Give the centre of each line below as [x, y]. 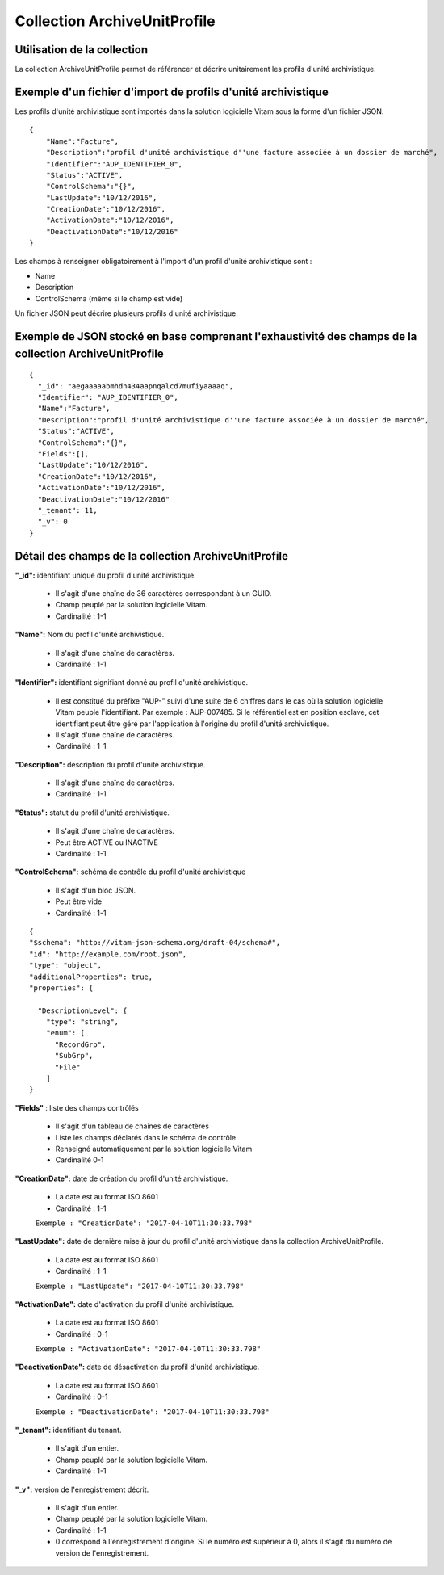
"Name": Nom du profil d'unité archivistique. [90, 635]
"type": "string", [82, 1022]
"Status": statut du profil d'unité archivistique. [92, 813]
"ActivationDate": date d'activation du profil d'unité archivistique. [125, 1304]
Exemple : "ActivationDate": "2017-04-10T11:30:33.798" [148, 1349]
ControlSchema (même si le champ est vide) [109, 298]
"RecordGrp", [80, 1044]
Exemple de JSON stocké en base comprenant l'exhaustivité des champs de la [216, 336]
